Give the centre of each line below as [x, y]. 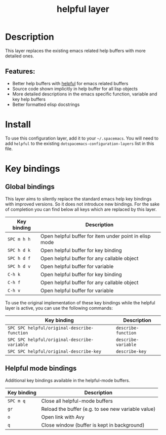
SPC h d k [19, 250]
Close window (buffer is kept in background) [93, 425]
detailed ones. [20, 56]
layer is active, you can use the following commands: [59, 308]
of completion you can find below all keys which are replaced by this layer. [81, 209]
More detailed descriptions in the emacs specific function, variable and [84, 94]
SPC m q [17, 401]
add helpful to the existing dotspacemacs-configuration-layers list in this [80, 143]
